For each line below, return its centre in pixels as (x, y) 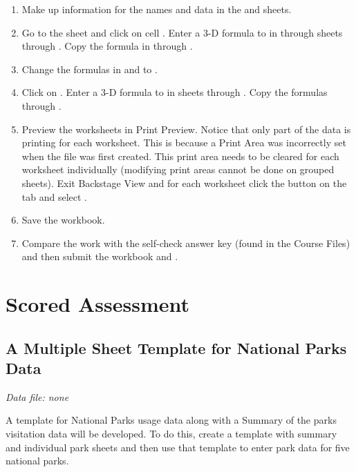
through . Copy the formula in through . (107, 46)
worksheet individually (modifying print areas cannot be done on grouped (178, 169)
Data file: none (37, 396)
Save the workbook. (63, 220)
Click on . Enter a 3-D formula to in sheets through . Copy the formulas (175, 92)
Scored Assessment (97, 304)
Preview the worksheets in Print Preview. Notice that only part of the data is (186, 129)
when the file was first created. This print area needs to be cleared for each (180, 156)
